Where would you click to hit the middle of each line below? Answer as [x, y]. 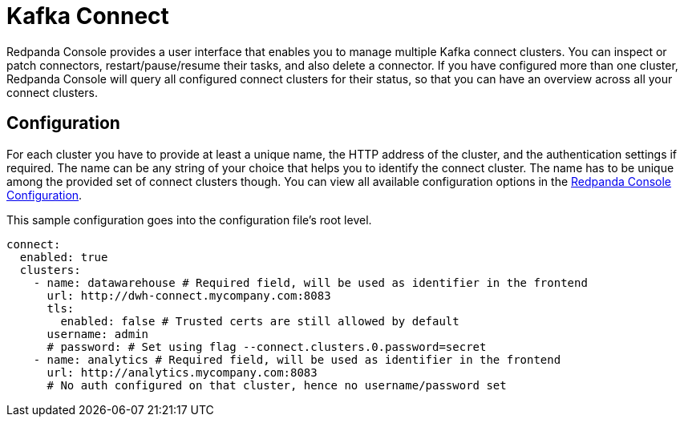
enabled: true [64, 257]
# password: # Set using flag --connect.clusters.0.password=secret [267, 346]
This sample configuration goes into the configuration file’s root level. [189, 220]
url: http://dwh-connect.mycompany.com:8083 [189, 295]
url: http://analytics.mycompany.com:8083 [182, 372]
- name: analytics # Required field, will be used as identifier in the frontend [297, 359]
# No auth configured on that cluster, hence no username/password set [277, 385]
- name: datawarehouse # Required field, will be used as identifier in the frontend [310, 282]
